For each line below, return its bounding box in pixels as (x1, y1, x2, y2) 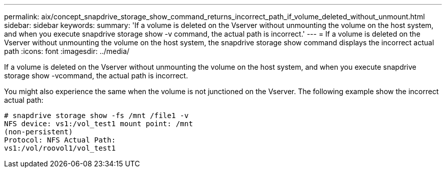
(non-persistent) (4, 128, 73, 136)
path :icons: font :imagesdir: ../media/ (4, 47, 130, 55)
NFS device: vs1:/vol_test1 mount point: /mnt (4, 120, 193, 128)
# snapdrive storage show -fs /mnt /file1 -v (4, 111, 189, 120)
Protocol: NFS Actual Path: (4, 136, 116, 144)
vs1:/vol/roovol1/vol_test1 (4, 144, 116, 152)
